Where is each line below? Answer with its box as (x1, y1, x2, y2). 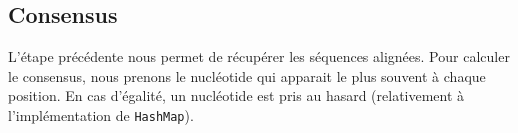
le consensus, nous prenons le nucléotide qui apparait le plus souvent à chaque (8, 65, 486, 86)
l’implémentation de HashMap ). (8, 104, 194, 125)
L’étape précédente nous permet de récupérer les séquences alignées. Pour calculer (8, 46, 510, 67)
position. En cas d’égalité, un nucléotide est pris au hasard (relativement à (8, 85, 465, 106)
